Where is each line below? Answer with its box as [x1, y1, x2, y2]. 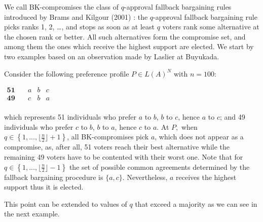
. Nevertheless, [122, 171, 168, 182]
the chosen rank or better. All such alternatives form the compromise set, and [4, 31, 246, 42]
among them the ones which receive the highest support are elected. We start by [4, 41, 254, 52]
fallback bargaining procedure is [4, 171, 103, 182]
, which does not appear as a [155, 131, 244, 142]
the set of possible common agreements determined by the [69, 161, 250, 172]
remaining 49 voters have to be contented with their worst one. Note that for [4, 152, 243, 162]
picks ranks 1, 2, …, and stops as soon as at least [4, 21, 155, 32]
